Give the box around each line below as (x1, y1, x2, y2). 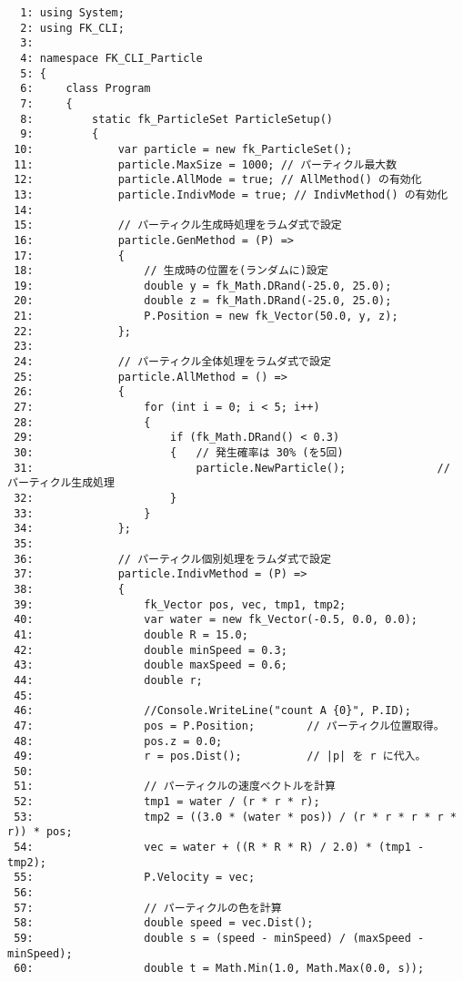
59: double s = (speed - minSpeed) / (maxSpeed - (14, 932, 425, 945)
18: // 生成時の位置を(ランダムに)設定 (14, 264, 328, 278)
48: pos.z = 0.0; (14, 734, 223, 748)
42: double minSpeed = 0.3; (14, 643, 287, 657)
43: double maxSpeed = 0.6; (14, 659, 287, 672)
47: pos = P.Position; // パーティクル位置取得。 (14, 719, 445, 732)
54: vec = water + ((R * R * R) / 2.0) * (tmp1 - (14, 841, 425, 854)
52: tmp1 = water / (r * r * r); (14, 795, 320, 809)
